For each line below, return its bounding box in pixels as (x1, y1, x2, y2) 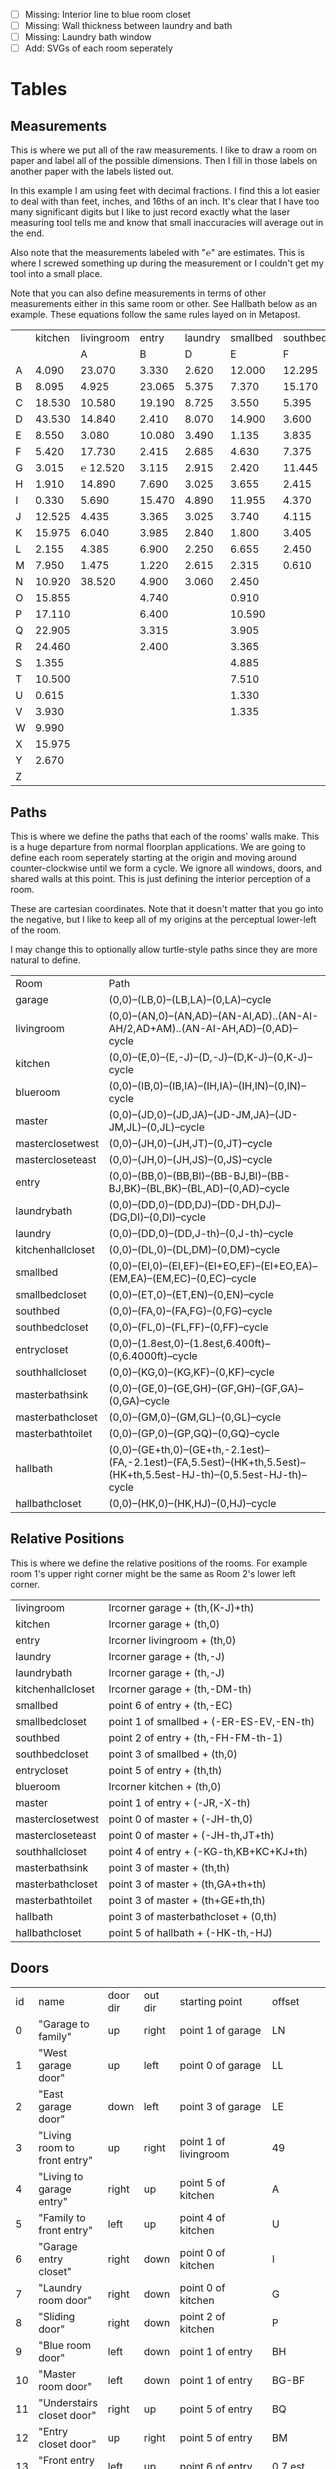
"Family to (38, 2210, 87, 2224)
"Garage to (38, 2017, 90, 2031)
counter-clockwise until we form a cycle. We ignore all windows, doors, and (10, 862, 323, 874)
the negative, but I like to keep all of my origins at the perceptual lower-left (10, 914, 317, 926)
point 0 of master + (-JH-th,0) (108, 1812, 253, 1826)
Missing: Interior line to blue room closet (24, 9, 192, 20)
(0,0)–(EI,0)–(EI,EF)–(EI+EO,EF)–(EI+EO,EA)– (108, 1259, 318, 1273)
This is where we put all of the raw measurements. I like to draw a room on (10, 144, 318, 156)
